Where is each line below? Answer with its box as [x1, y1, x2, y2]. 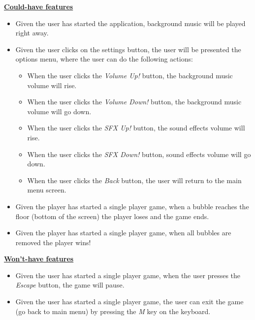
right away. [15, 28, 49, 38]
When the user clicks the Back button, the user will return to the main [27, 175, 242, 185]
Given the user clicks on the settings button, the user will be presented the [15, 44, 241, 54]
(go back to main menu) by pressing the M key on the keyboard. [15, 306, 211, 316]
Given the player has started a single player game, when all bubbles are [15, 227, 231, 238]
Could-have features [4, 1, 73, 11]
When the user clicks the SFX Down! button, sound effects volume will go [27, 149, 251, 159]
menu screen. [27, 185, 66, 195]
